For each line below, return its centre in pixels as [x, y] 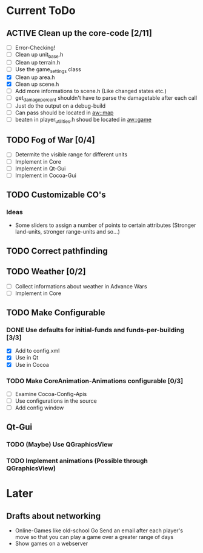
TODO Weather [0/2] [46, 272]
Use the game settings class [48, 70]
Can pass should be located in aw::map [64, 113]
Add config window [39, 408]
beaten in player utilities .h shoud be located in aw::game [83, 120]
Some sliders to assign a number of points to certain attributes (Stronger [105, 225]
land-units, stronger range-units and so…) [67, 232]
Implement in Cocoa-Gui [46, 175]
